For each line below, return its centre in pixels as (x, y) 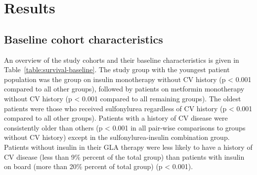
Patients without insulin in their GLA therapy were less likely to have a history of (128, 147)
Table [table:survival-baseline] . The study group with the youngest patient (117, 69)
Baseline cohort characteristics (84, 39)
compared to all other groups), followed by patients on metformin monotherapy (124, 89)
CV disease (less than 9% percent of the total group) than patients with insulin (124, 156)
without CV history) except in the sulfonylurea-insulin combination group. (117, 137)
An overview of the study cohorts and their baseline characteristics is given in (122, 60)
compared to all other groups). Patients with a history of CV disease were (116, 118)
